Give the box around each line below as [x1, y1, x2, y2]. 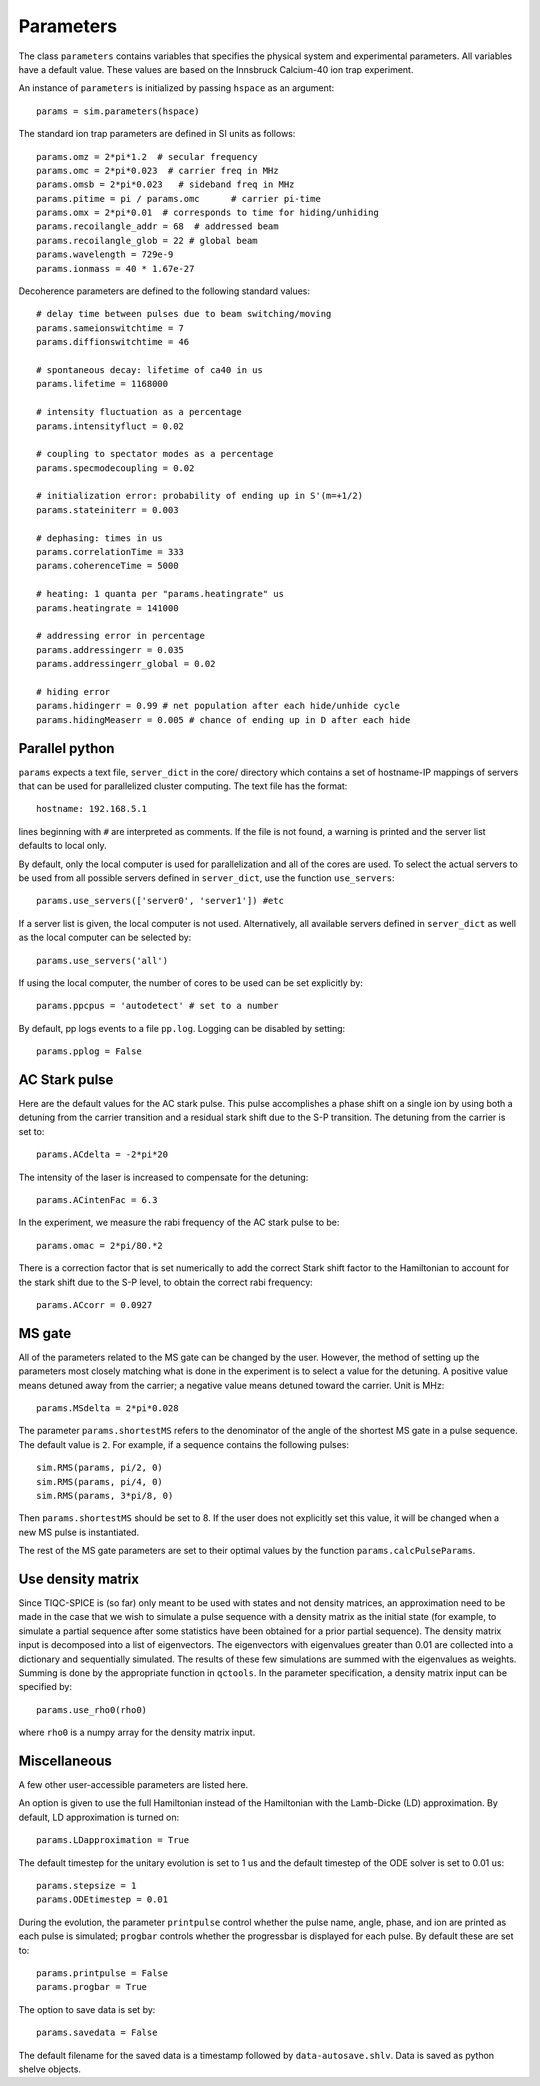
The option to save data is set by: [18, 2003, 156, 2015]
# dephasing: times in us [36, 532, 164, 544]
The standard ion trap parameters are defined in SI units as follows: [18, 128, 296, 140]
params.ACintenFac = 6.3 [36, 1194, 158, 1205]
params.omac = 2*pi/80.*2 [36, 1240, 164, 1251]
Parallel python [18, 740, 115, 757]
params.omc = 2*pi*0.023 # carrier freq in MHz [36, 165, 279, 176]
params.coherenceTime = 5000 [36, 560, 179, 572]
